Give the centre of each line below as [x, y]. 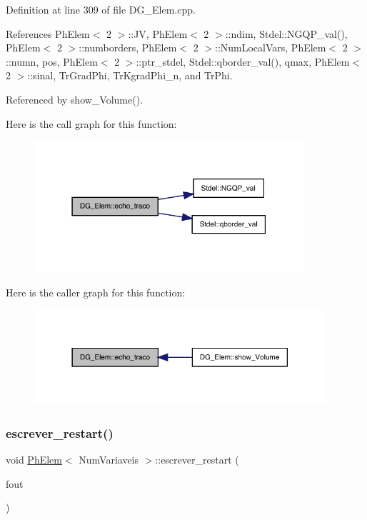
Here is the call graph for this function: [91, 123]
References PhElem [48, 33]
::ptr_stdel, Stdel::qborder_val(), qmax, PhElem [243, 61]
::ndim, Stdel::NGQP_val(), [286, 33]
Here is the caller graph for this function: [96, 292]
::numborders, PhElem [128, 47]
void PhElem [34, 459]
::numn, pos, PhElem [52, 61]
